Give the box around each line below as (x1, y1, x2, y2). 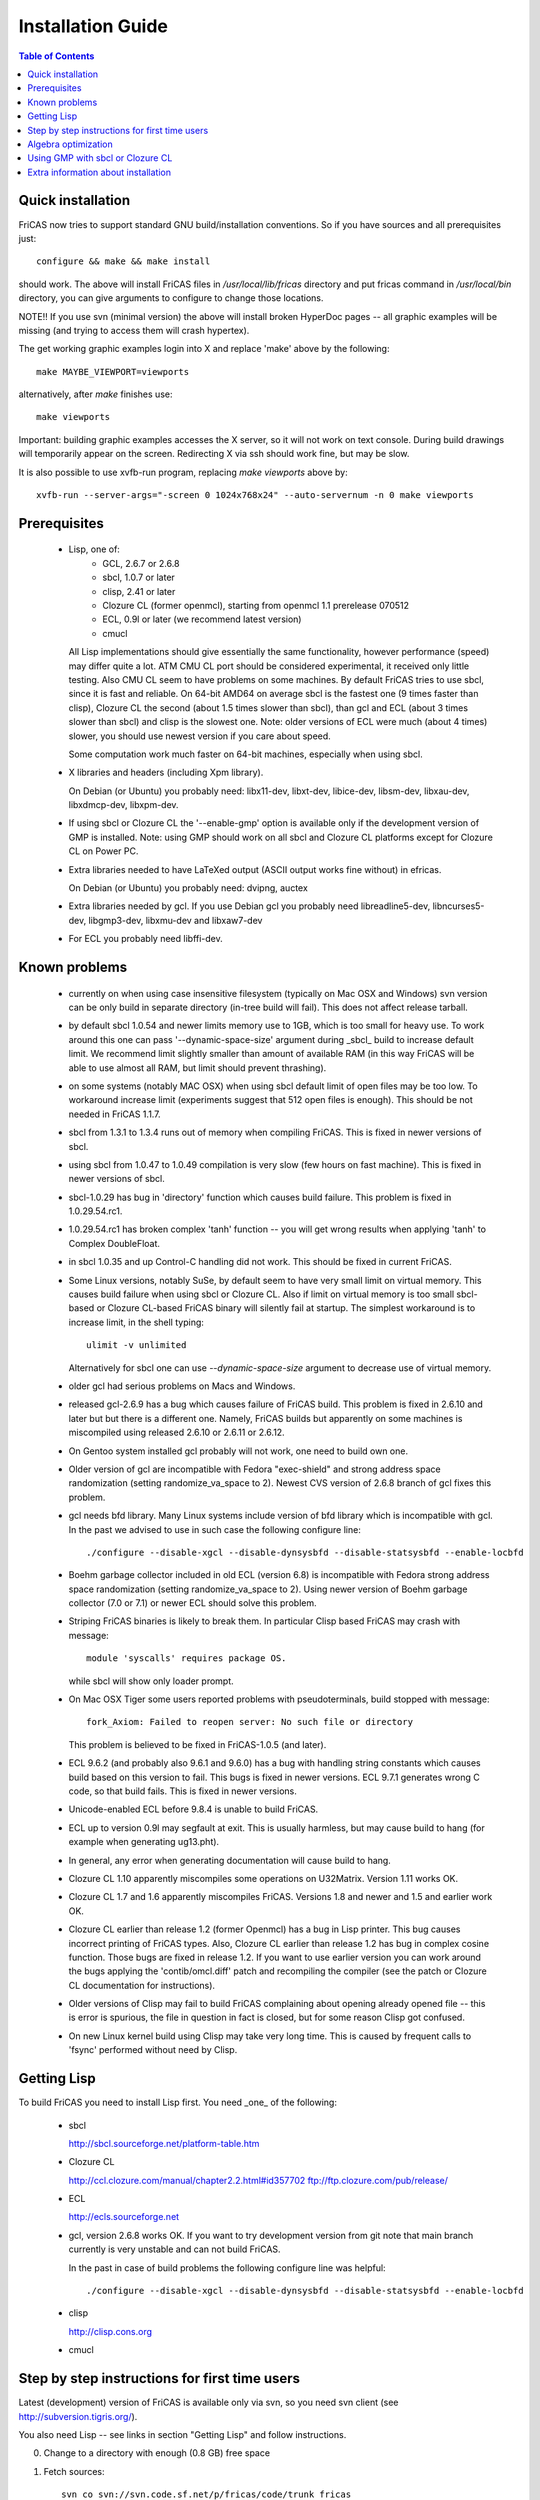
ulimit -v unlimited (86, 1340, 187, 1351)
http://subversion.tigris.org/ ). (18, 2410, 138, 2422)
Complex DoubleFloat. (68, 1237, 160, 1249)
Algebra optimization (27, 138, 114, 150)
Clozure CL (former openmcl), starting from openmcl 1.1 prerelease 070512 (102, 600, 410, 612)
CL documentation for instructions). (68, 1979, 215, 1991)
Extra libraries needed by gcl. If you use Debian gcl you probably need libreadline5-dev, (68, 900, 431, 912)
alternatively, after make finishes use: (18, 388, 173, 400)
